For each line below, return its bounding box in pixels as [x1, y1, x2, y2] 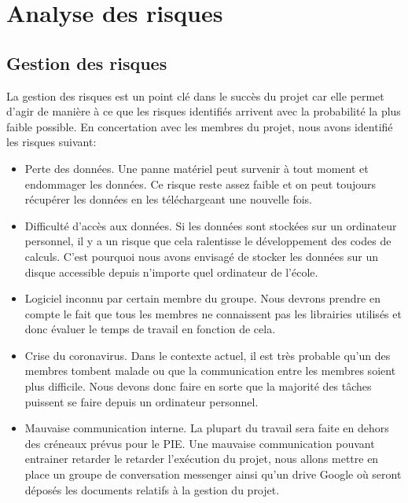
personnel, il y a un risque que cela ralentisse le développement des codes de [24, 233, 391, 249]
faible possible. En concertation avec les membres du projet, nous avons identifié [6, 118, 393, 134]
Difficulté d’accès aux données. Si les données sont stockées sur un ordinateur [24, 217, 397, 233]
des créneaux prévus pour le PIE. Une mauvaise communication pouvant [24, 435, 375, 451]
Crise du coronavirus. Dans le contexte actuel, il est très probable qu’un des [24, 347, 391, 363]
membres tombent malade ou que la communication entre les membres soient [24, 362, 396, 379]
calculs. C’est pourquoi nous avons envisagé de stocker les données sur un [24, 248, 378, 264]
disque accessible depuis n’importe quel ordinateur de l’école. [24, 263, 318, 280]
